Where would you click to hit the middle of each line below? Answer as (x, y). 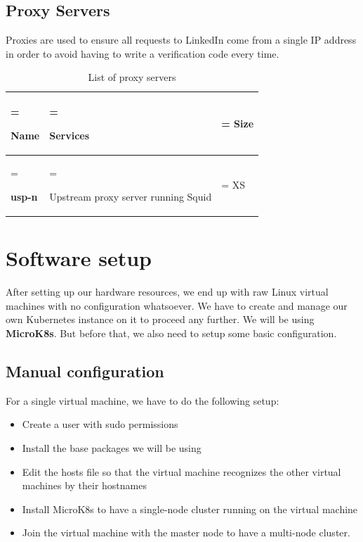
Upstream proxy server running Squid (131, 197)
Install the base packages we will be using (112, 448)
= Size (238, 123)
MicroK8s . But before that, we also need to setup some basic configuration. (171, 333)
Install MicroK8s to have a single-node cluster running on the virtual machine (190, 509)
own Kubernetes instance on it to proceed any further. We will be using (160, 319)
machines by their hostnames (84, 485)
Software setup (79, 258)
